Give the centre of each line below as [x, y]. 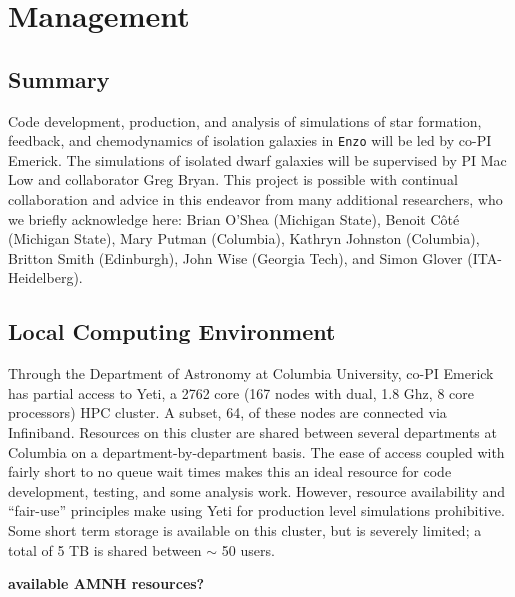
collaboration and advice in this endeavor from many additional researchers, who [255, 199]
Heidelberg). [45, 277]
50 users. [248, 549]
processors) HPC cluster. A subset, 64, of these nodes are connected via [227, 412]
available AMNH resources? [106, 583]
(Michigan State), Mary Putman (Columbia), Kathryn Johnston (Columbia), [244, 238]
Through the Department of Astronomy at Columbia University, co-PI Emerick [251, 373]
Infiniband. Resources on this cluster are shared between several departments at [252, 431]
